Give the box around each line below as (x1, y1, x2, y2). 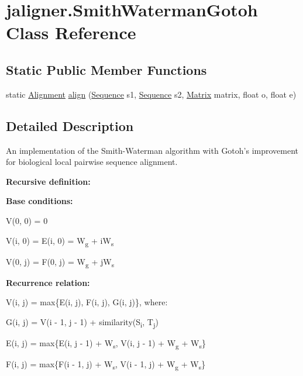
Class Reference (6, 20, 136, 44)
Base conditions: (6, 195, 73, 207)
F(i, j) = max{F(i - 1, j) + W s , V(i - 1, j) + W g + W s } (6, 358, 206, 372)
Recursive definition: (6, 175, 91, 187)
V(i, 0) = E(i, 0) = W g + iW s (6, 234, 114, 248)
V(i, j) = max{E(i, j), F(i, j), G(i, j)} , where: (6, 296, 168, 308)
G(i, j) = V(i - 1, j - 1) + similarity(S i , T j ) (6, 315, 159, 329)
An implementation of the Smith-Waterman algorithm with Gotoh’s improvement (6, 144, 299, 156)
